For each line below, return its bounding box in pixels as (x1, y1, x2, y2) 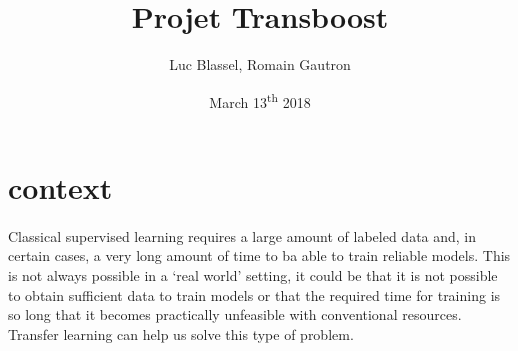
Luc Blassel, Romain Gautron (169, 54, 351, 75)
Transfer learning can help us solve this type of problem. (8, 323, 354, 344)
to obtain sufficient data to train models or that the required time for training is (8, 284, 501, 305)
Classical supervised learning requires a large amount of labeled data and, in (8, 225, 477, 246)
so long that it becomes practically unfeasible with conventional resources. (8, 304, 462, 325)
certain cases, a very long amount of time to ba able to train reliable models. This (8, 245, 511, 266)
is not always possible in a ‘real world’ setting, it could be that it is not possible (8, 264, 498, 285)
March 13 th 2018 (209, 88, 311, 112)
